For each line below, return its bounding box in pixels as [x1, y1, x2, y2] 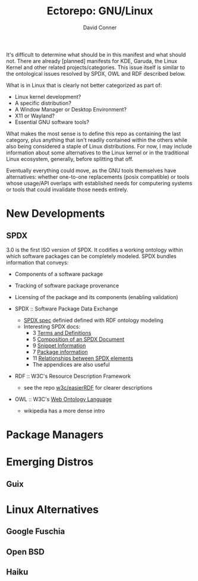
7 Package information [32, 348, 88, 355]
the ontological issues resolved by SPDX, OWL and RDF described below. [6, 70, 186, 77]
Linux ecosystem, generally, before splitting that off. [6, 155, 134, 162]
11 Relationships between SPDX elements [32, 355, 134, 362]
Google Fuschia [6, 526, 65, 537]
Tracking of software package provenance [14, 282, 120, 289]
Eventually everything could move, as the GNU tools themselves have [6, 167, 177, 174]
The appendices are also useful [32, 361, 110, 368]
